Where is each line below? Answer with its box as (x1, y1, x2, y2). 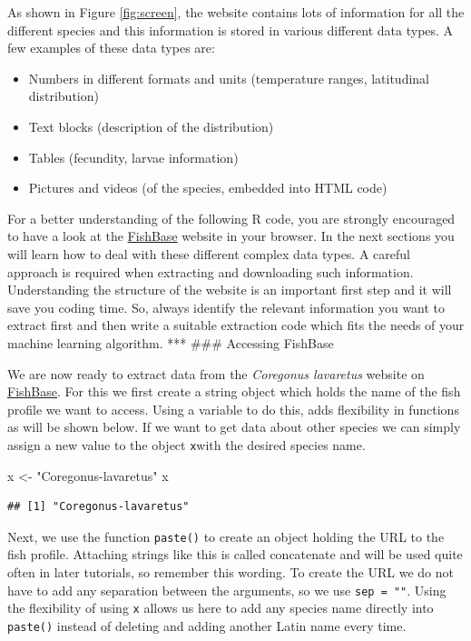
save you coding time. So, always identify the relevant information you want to (7, 297, 446, 316)
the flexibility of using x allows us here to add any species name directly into (7, 598, 434, 617)
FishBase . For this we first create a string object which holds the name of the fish (7, 382, 461, 401)
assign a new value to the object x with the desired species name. (7, 435, 366, 454)
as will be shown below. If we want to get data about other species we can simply (7, 417, 461, 436)
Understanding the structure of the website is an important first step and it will (7, 280, 452, 299)
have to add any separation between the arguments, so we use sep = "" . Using (7, 580, 446, 599)
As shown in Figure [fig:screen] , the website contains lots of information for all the (7, 3, 465, 21)
